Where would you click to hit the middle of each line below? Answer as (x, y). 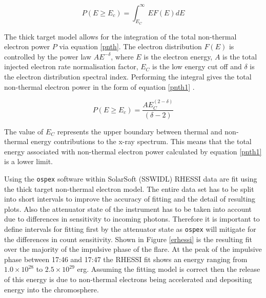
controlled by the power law (48, 56)
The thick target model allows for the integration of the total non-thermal (120, 36)
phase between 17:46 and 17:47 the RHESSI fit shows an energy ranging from (126, 259)
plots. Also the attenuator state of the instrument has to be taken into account (128, 208)
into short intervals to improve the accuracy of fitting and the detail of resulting (130, 199)
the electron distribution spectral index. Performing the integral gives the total (128, 77)
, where (122, 56)
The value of (24, 131)
